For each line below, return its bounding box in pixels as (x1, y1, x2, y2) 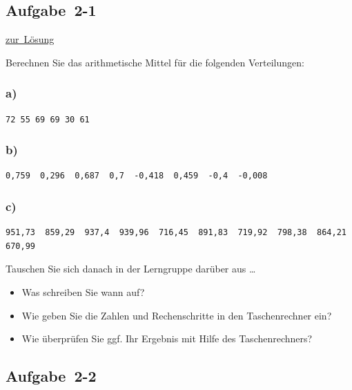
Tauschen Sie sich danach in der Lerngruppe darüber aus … (6, 261, 256, 276)
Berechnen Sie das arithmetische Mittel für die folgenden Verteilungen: (6, 55, 304, 69)
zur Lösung (6, 32, 55, 46)
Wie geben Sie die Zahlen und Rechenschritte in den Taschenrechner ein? (21, 308, 332, 322)
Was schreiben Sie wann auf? (21, 285, 145, 299)
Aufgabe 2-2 (6, 365, 97, 387)
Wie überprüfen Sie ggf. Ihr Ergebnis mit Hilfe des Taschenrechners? (21, 331, 313, 346)
